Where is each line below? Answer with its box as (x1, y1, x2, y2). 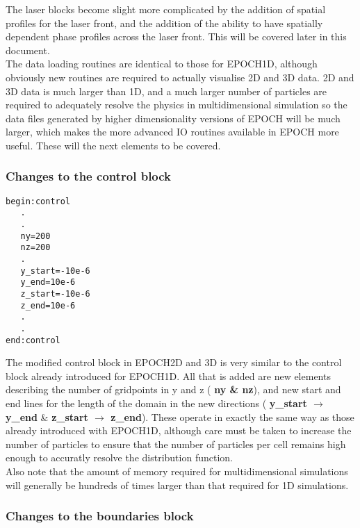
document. (6, 42, 50, 57)
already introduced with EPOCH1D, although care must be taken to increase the (6, 423, 352, 438)
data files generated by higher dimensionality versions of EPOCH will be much (6, 110, 341, 125)
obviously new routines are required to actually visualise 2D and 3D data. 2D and (6, 69, 354, 84)
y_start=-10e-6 (20, 265, 90, 276)
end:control (6, 335, 60, 345)
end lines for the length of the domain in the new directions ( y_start (6, 396, 307, 411)
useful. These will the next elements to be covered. (6, 138, 221, 152)
